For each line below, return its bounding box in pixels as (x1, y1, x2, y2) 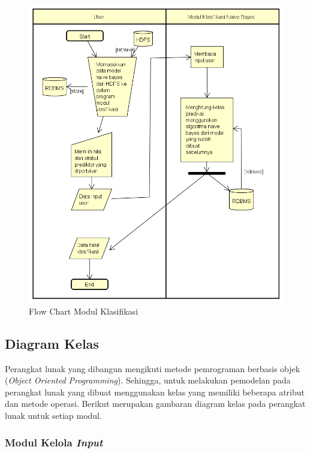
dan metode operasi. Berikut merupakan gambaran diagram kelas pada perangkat (5, 397, 306, 410)
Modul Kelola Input (5, 434, 103, 449)
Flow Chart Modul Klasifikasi (29, 304, 139, 317)
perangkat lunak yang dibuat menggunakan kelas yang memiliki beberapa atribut (5, 385, 305, 398)
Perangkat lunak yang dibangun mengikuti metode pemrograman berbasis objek (5, 362, 300, 375)
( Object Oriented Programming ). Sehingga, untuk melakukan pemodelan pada (5, 374, 291, 386)
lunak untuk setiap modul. (5, 409, 102, 422)
